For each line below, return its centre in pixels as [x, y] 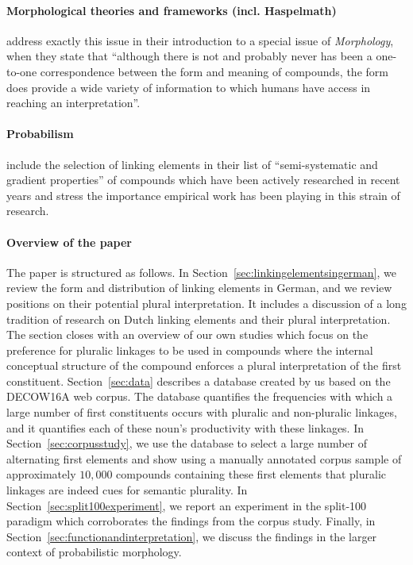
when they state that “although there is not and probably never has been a [189, 56]
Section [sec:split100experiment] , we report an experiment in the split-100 [187, 505]
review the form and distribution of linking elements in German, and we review [199, 288]
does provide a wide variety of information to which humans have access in [189, 87]
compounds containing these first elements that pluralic [251, 474]
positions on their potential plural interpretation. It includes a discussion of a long [206, 303]
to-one [22, 71]
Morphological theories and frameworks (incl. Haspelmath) [172, 10]
